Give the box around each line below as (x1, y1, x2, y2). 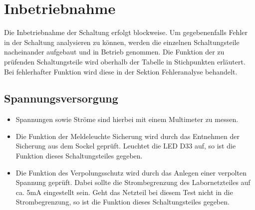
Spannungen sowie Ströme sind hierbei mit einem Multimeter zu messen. (15, 114, 239, 124)
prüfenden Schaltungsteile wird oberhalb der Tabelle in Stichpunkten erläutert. (4, 56, 246, 66)
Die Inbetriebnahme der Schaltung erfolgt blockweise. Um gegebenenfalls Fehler (4, 27, 248, 37)
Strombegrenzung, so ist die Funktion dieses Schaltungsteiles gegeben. (15, 196, 230, 207)
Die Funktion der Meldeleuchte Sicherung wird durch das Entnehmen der (15, 130, 240, 141)
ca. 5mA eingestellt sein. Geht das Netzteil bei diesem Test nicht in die (15, 186, 233, 197)
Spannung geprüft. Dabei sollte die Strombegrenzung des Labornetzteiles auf (15, 177, 251, 187)
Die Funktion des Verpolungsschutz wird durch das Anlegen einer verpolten (15, 167, 247, 177)
